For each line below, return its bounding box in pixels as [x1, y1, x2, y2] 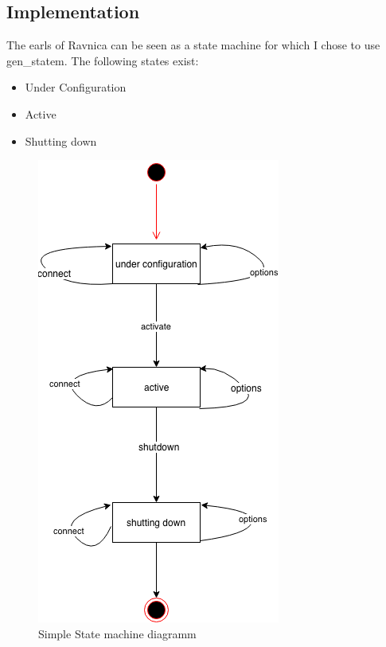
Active [25, 105, 57, 122]
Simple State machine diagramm [38, 625, 197, 641]
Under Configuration [25, 79, 127, 95]
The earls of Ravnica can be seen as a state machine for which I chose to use [6, 37, 380, 53]
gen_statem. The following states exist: [6, 52, 199, 68]
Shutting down [25, 132, 97, 149]
